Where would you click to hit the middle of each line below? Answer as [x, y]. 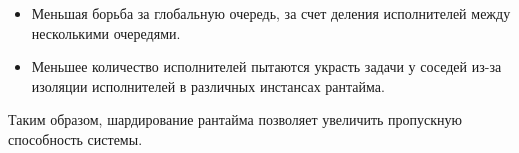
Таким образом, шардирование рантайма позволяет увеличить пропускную [235, 119]
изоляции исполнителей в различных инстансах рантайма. [208, 85]
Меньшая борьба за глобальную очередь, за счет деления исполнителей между [271, 13]
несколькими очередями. [106, 32]
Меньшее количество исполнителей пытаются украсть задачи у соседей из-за [266, 66]
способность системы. [75, 138]
